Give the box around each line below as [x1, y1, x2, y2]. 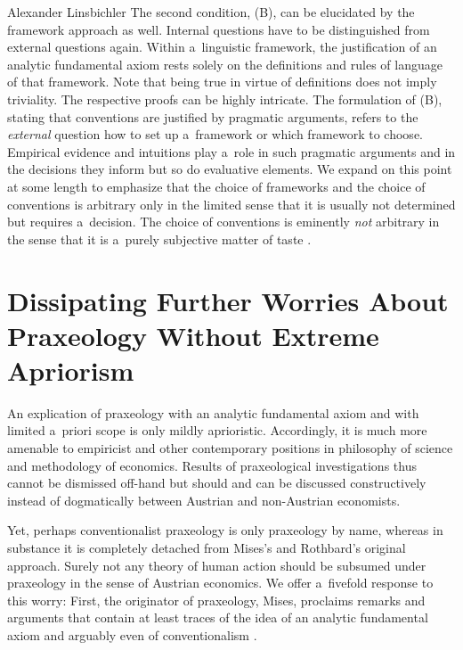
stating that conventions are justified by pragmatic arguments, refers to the [7, 107, 418, 126]
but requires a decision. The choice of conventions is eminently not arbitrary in [7, 212, 440, 231]
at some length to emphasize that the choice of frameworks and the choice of [7, 177, 426, 195]
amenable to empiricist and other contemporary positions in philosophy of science [7, 439, 453, 457]
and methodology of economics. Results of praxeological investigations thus [7, 456, 417, 474]
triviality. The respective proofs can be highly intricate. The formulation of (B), [7, 89, 443, 108]
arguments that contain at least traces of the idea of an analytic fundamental [7, 608, 428, 627]
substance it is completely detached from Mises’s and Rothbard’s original [7, 538, 406, 556]
